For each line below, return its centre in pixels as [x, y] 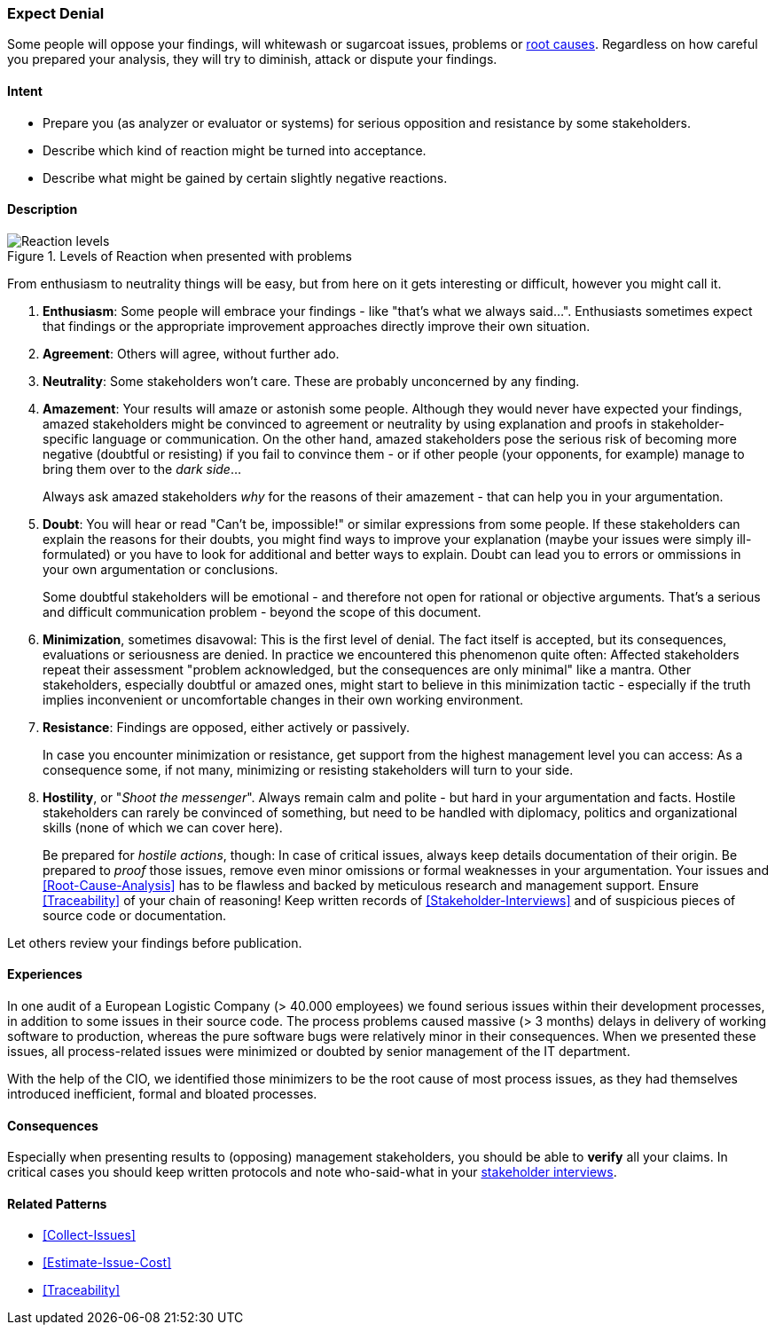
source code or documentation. [134, 915]
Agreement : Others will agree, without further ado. [191, 353]
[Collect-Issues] [89, 1235]
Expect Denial [56, 13]
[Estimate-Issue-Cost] [107, 1263]
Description [43, 209]
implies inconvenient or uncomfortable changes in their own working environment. [283, 699]
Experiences [45, 974]
